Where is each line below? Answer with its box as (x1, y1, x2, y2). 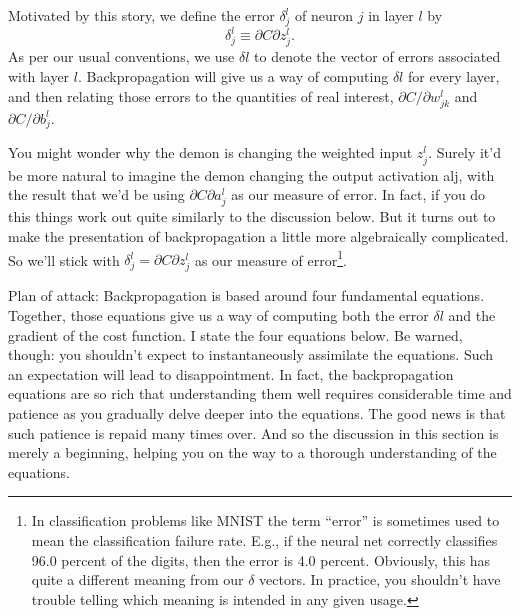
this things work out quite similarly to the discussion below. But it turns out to (8, 206, 496, 227)
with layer (8, 65, 70, 86)
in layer (368, 5, 414, 25)
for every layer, (407, 65, 500, 86)
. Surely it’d (428, 142, 501, 163)
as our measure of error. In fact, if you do (231, 184, 486, 205)
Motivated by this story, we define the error (8, 5, 275, 25)
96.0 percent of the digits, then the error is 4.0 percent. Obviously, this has (31, 549, 491, 570)
